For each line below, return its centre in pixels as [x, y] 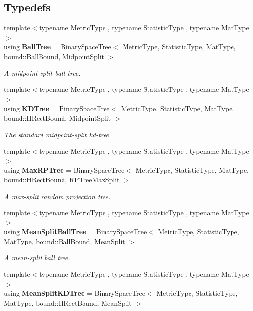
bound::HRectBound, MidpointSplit [58, 118]
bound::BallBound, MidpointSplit [54, 56]
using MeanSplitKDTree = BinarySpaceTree [74, 293]
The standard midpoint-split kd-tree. [58, 134]
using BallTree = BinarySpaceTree [58, 47]
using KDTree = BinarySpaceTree [57, 108]
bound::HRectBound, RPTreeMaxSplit [62, 179]
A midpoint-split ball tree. [42, 73]
